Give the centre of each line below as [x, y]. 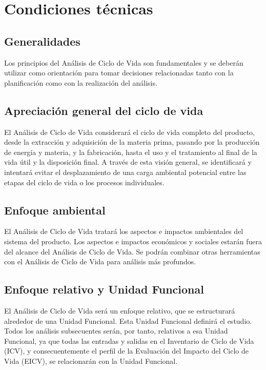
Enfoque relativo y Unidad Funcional [104, 289]
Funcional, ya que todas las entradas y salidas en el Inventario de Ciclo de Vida [129, 340]
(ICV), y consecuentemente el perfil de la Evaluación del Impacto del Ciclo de [127, 351]
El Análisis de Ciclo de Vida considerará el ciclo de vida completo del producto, [129, 132]
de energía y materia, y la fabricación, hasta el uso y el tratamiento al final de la [131, 152]
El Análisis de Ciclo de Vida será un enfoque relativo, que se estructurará [120, 310]
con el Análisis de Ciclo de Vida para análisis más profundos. [100, 261]
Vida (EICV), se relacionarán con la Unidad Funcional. [91, 361]
